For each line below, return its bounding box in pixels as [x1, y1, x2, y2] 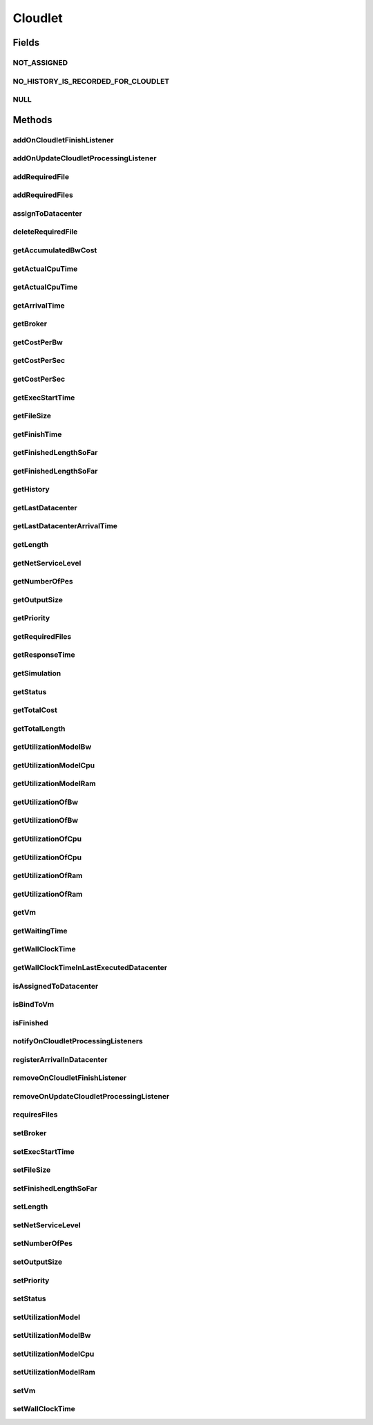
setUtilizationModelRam [12, 1368, 96, 1377]
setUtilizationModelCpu [12, 1349, 95, 1359]
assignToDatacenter [12, 208, 82, 218]
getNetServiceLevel [12, 558, 82, 568]
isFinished [12, 1018, 48, 1027]
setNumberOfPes [12, 1238, 73, 1248]
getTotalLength [12, 723, 66, 733]
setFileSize [12, 1165, 51, 1175]
